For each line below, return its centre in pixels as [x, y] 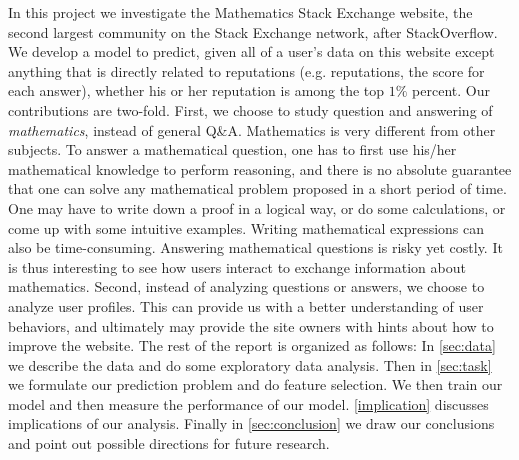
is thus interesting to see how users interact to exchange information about [237, 266]
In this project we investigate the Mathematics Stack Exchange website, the [240, 12]
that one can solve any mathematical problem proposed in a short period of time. [257, 188]
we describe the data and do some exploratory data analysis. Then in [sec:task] [250, 364]
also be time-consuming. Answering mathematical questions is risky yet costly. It [255, 247]
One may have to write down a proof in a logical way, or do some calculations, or [257, 207]
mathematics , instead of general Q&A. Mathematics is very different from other [252, 129]
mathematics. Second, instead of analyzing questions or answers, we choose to [246, 286]
